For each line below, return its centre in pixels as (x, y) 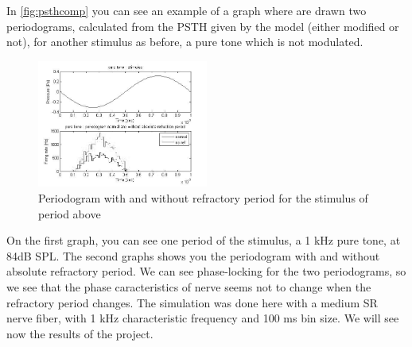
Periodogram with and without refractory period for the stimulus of (203, 198)
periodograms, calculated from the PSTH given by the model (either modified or (203, 26)
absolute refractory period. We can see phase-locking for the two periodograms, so (206, 271)
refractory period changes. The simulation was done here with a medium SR (192, 302)
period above (70, 213)
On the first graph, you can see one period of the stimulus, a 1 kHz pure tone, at (204, 240)
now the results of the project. (80, 333)
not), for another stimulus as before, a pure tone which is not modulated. (185, 42)
